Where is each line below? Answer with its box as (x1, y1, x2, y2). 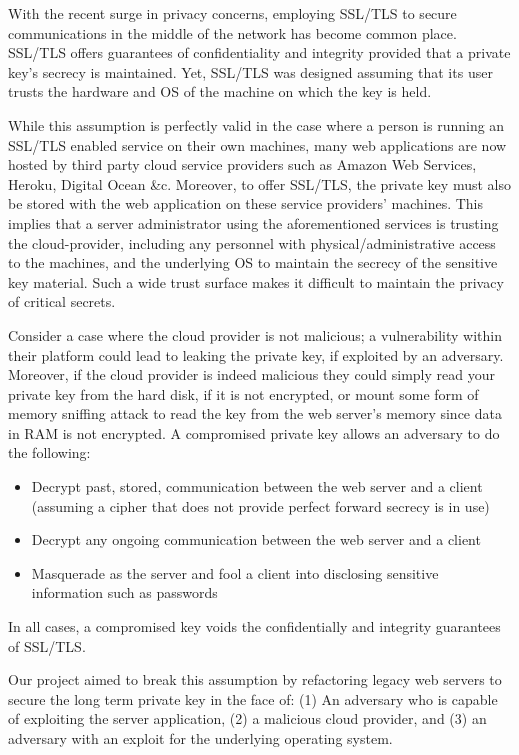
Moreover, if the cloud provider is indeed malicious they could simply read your (8, 364, 495, 385)
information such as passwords (31, 582, 218, 603)
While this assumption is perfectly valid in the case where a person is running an (8, 114, 505, 135)
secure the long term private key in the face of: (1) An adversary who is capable (8, 688, 498, 709)
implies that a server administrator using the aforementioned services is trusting (8, 212, 499, 233)
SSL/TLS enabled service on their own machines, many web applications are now (8, 134, 507, 155)
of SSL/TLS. (8, 635, 86, 656)
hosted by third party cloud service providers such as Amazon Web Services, (8, 154, 477, 175)
